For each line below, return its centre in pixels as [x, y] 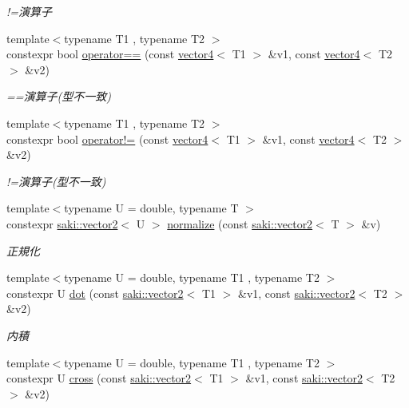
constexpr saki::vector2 [62, 223]
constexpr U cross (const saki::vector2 [99, 378]
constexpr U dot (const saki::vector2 [95, 293]
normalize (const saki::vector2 [240, 223]
